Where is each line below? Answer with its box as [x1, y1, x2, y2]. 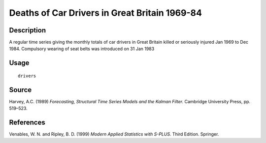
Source [9, 86, 32, 94]
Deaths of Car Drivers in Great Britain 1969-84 [9, 7, 202, 18]
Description [9, 26, 46, 34]
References [9, 118, 45, 126]
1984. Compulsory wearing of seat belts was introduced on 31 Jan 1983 [9, 46, 155, 52]
